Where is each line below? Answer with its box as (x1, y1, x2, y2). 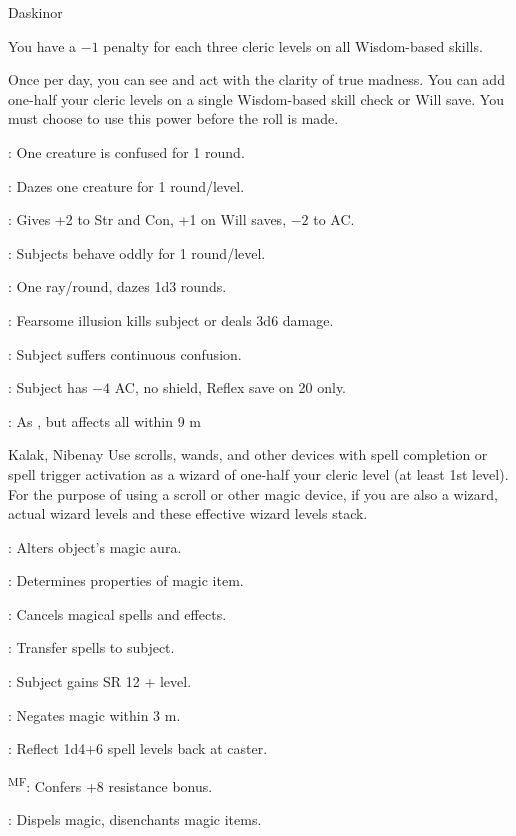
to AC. (313, 209, 355, 230)
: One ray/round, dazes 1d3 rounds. (8, 276, 227, 297)
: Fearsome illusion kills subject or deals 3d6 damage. (8, 309, 334, 330)
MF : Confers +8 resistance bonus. (8, 772, 213, 796)
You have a (8, 35, 77, 56)
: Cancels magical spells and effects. (8, 603, 227, 624)
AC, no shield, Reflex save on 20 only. (114, 377, 346, 398)
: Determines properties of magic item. (8, 570, 244, 591)
